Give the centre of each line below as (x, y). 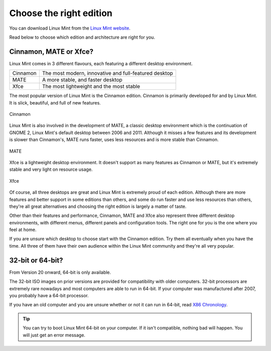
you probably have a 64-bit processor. (49, 295)
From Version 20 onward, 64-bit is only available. (60, 272)
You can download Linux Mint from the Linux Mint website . (70, 28)
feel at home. (23, 230)
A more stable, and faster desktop (82, 80)
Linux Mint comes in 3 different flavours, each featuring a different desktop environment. (101, 63)
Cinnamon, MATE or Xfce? (51, 51)
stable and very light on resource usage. (51, 169)
